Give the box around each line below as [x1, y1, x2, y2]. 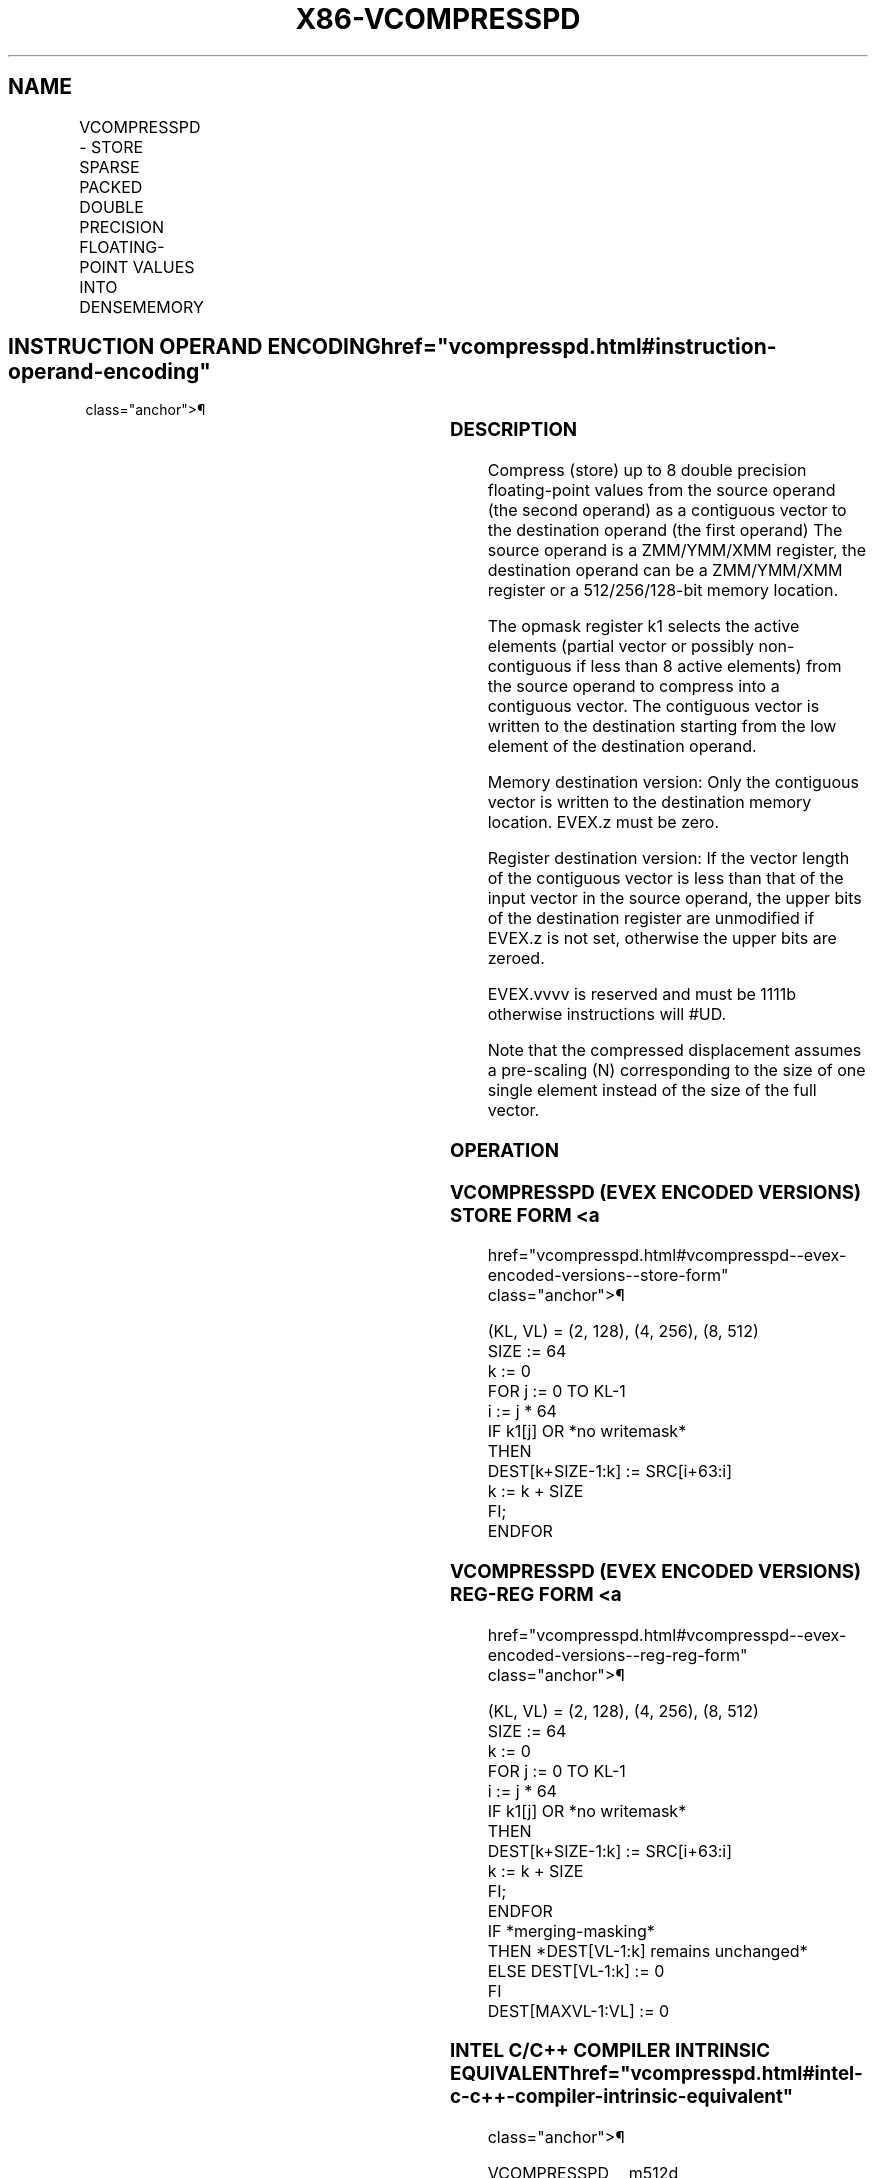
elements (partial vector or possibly [487, 636, 754, 657]
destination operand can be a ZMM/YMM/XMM [487, 560, 843, 581]
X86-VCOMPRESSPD [295, 2, 581, 36]
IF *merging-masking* [487, 1920, 655, 1941]
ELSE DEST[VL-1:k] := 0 [487, 1960, 665, 1981]
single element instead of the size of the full [487, 1080, 817, 1101]
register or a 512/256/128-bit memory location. [487, 580, 839, 601]
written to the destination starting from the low [487, 716, 837, 737]
